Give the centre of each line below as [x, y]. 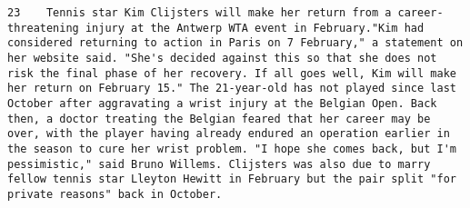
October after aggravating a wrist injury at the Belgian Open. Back [222, 103]
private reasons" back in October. [115, 194]
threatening [43, 28]
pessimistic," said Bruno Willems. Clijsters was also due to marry [219, 164]
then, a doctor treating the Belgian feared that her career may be [219, 119]
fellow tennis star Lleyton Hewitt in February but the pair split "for [232, 179]
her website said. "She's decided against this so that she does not [222, 58]
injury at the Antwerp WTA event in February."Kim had [255, 28]
